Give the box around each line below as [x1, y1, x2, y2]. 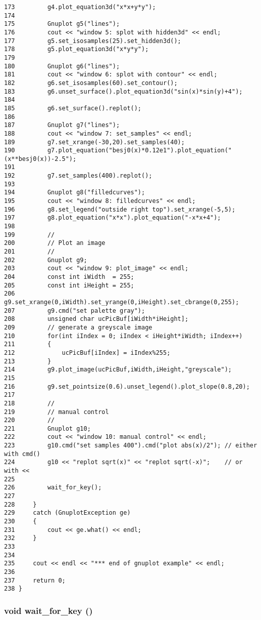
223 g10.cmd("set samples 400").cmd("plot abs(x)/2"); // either [4, 442, 257, 449]
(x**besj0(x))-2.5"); [4, 155, 77, 162]
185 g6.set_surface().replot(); [4, 104, 142, 112]
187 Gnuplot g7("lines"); [4, 121, 120, 129]
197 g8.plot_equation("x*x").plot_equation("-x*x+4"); [4, 214, 221, 222]
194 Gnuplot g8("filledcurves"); [4, 189, 145, 196]
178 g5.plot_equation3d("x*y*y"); [4, 46, 149, 53]
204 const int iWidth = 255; [4, 273, 134, 280]
